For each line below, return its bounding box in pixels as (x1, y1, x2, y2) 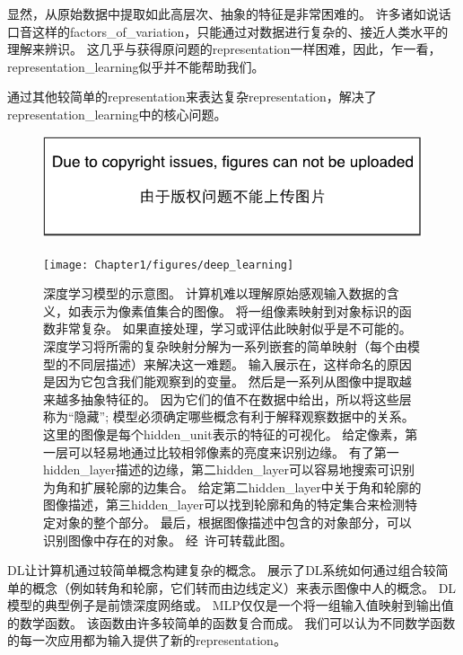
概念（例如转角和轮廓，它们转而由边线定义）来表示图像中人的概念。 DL (31, 578, 457, 597)
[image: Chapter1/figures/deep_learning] (43, 258, 294, 271)
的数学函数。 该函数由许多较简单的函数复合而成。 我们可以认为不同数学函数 (7, 613, 456, 632)
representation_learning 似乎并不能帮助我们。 (7, 57, 265, 75)
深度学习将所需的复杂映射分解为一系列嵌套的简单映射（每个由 (43, 336, 407, 355)
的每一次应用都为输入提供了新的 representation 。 (7, 631, 286, 650)
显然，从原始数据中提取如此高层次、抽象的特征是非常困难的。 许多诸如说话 (7, 4, 451, 22)
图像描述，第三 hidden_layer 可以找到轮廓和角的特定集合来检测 (43, 495, 405, 514)
